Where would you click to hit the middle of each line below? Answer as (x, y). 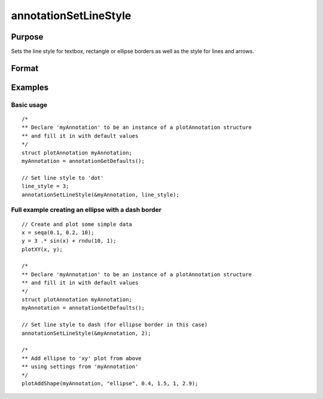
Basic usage (29, 105)
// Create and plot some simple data (77, 224)
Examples (30, 87)
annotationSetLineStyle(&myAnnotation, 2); (86, 333)
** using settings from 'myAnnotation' (80, 367)
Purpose (27, 37)
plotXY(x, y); (42, 249)
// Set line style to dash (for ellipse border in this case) (115, 325)
